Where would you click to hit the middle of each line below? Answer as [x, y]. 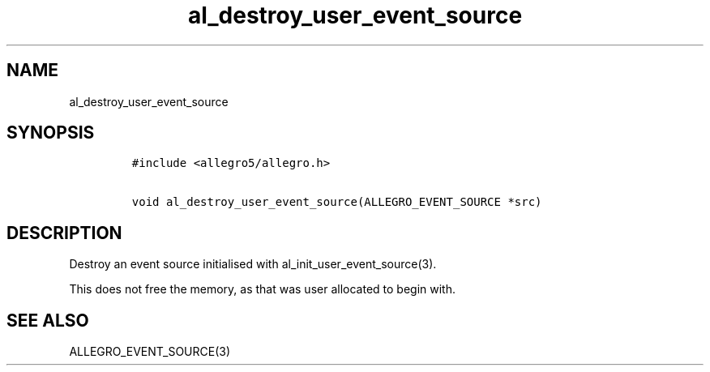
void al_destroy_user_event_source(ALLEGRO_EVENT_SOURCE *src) [337, 202]
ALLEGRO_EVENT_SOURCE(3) [150, 352]
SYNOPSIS [51, 133]
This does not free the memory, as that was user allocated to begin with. [262, 289]
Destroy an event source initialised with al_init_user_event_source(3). [253, 264]
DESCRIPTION [64, 233]
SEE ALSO [48, 320]
